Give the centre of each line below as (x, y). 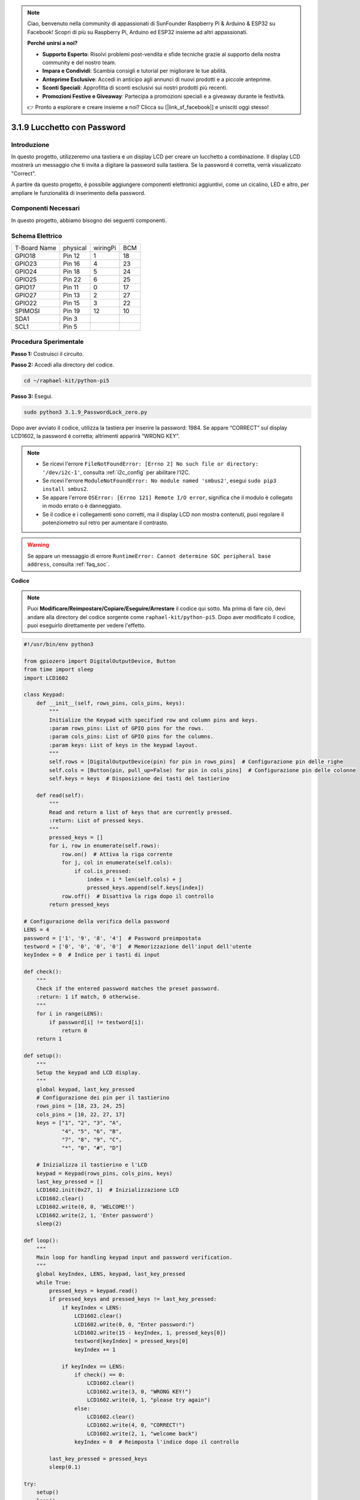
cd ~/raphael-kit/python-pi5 (67, 381)
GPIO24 (26, 271)
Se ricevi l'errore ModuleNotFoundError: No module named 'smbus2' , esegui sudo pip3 (159, 481)
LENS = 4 (37, 930)
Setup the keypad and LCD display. (88, 1072)
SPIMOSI (27, 311)
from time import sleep (59, 670)
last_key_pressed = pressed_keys (98, 1459)
